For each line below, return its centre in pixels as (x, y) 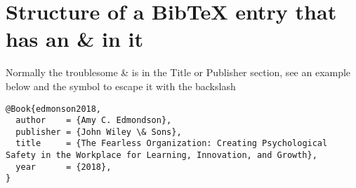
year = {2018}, (64, 167)
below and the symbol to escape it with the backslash (121, 86)
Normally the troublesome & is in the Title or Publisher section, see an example (178, 72)
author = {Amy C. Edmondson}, (94, 121)
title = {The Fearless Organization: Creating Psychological (172, 144)
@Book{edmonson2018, (54, 109)
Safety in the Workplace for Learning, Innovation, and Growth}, (161, 156)
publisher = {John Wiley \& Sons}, (99, 132)
